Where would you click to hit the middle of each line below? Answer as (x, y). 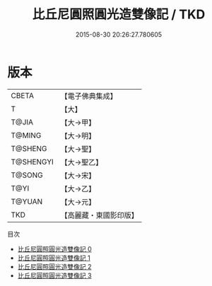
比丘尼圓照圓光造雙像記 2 (54, 266)
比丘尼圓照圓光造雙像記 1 (54, 258)
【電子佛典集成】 (89, 96)
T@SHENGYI (33, 162)
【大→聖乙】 (82, 162)
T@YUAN (27, 201)
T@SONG (27, 175)
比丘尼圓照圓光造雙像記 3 (54, 275)
